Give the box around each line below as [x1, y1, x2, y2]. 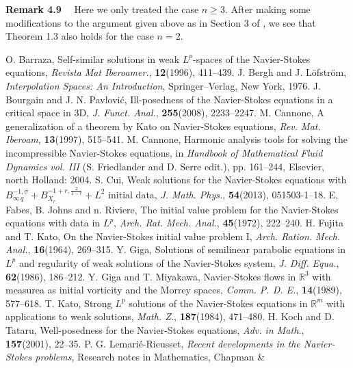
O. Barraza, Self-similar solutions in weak [5, 51, 180, 66]
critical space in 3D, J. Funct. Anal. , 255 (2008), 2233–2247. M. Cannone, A [5, 105, 324, 120]
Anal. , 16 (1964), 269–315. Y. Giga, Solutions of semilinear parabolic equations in [5, 242, 346, 257]
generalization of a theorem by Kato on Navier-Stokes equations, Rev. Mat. [5, 118, 321, 133]
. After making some [224, 2, 311, 16]
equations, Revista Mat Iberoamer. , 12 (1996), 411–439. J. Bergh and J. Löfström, [5, 65, 347, 79]
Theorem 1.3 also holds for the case [5, 29, 154, 43]
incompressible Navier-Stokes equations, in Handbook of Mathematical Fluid [5, 145, 323, 159]
